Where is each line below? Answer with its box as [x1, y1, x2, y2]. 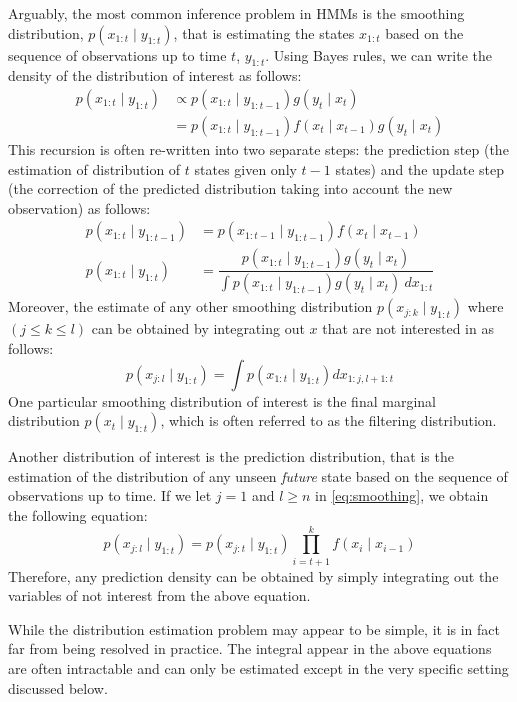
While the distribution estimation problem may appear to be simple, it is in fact [8, 618, 501, 639]
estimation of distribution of [8, 158, 181, 179]
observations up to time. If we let [8, 485, 212, 506]
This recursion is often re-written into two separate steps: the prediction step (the [8, 139, 509, 160]
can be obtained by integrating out [91, 318, 305, 339]
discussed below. [8, 677, 108, 698]
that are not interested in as [322, 318, 494, 339]
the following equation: [8, 504, 148, 525]
